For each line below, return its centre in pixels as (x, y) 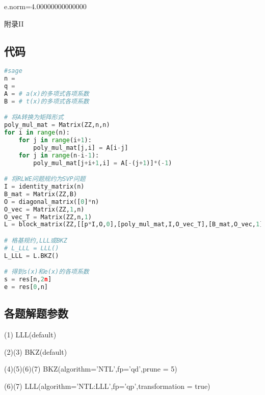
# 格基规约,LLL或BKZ (36, 240)
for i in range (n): (37, 133)
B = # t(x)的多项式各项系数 (47, 101)
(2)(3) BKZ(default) (36, 351)
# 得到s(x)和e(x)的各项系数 (47, 272)
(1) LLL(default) (30, 335)
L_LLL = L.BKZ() (32, 256)
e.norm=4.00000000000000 (45, 6)
